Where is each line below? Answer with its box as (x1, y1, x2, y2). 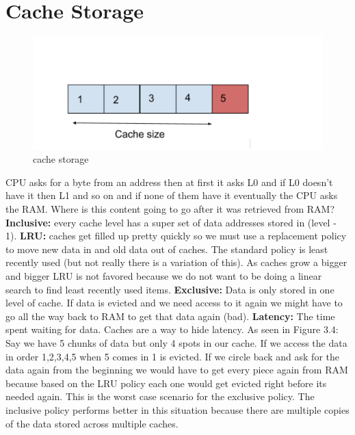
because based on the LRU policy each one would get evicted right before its (5, 375, 327, 390)
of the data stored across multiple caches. (5, 416, 179, 430)
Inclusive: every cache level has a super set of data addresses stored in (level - (5, 215, 337, 229)
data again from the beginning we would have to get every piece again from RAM (5, 362, 348, 377)
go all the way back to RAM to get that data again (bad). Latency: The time (5, 308, 335, 323)
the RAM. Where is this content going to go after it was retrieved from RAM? (5, 202, 335, 216)
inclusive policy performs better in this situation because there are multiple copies (5, 402, 350, 417)
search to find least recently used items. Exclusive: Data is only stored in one (5, 282, 334, 296)
